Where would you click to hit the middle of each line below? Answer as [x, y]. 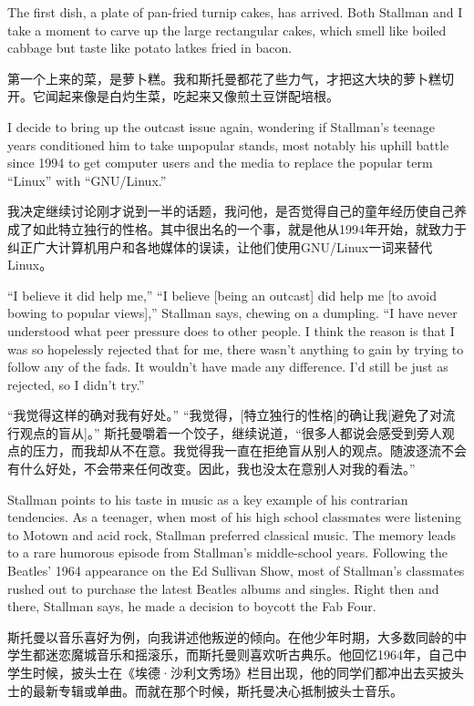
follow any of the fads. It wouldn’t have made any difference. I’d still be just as [228, 367]
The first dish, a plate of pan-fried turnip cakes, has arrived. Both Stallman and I [235, 12]
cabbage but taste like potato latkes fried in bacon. [150, 48]
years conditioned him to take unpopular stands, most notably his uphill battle [228, 144]
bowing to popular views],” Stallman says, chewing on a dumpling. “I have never [232, 313]
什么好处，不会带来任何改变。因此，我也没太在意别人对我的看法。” [217, 469]
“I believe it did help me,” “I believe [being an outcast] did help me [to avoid [222, 295]
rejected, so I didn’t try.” [76, 384]
